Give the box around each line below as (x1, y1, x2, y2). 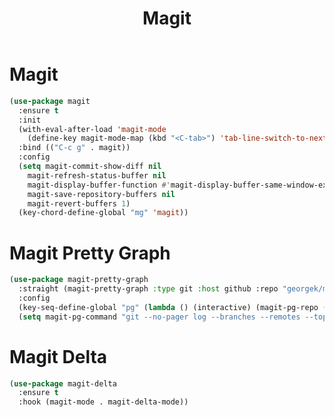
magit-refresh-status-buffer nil (27, 170, 167, 181)
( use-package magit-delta (9, 378, 117, 389)
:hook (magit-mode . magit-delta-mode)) (18, 397, 189, 407)
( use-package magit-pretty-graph (9, 275, 149, 285)
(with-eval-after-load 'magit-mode (18, 124, 167, 134)
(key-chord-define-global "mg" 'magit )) (18, 208, 189, 218)
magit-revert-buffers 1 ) (27, 198, 131, 209)
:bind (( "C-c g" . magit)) (18, 143, 131, 153)
